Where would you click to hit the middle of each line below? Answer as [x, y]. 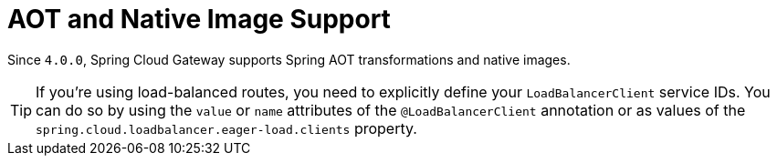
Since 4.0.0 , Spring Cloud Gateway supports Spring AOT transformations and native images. [289, 59]
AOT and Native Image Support [199, 19]
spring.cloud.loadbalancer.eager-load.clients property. [226, 128]
